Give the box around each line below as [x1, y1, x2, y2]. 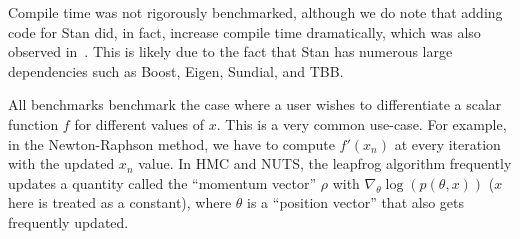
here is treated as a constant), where [8, 192, 232, 213]
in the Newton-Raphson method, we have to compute [8, 133, 335, 154]
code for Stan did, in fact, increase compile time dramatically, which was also [8, 21, 481, 42]
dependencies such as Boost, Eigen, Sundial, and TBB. [8, 60, 344, 81]
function [8, 113, 59, 134]
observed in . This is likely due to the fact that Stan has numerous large [8, 41, 453, 62]
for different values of [74, 113, 205, 134]
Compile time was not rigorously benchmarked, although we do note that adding [8, 2, 503, 22]
